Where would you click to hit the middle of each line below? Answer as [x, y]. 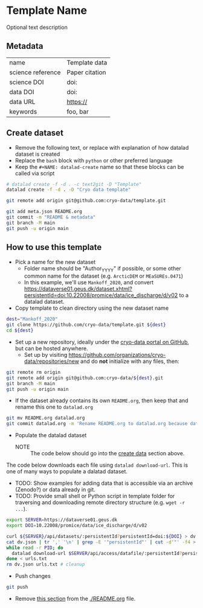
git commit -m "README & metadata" [51, 217]
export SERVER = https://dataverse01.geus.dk [62, 520]
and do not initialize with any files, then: [130, 361]
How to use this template [54, 247]
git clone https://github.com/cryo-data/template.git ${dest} [86, 325]
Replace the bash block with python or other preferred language [94, 160]
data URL [22, 101]
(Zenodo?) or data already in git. [55, 490]
